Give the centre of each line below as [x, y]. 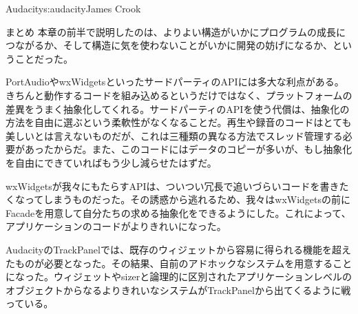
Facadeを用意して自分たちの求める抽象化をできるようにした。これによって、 [178, 212]
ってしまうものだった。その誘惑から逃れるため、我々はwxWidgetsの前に [188, 199]
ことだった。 [44, 58]
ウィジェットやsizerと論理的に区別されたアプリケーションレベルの [203, 276]
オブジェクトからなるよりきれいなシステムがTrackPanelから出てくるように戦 [178, 290]
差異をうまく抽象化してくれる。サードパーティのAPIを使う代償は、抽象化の [178, 108]
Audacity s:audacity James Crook [73, 8]
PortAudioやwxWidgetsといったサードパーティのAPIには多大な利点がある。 [175, 82]
